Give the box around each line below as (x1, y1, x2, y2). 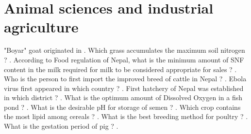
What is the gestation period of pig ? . (4, 121, 118, 131)
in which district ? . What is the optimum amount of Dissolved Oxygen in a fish (4, 92, 243, 103)
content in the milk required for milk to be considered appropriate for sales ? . (4, 64, 237, 74)
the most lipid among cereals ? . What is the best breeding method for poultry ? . (4, 111, 248, 121)
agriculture (4, 17, 79, 37)
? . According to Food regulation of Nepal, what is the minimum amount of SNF (4, 54, 244, 64)
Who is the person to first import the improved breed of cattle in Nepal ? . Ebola (4, 74, 247, 84)
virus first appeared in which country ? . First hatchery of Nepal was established (4, 83, 244, 93)
